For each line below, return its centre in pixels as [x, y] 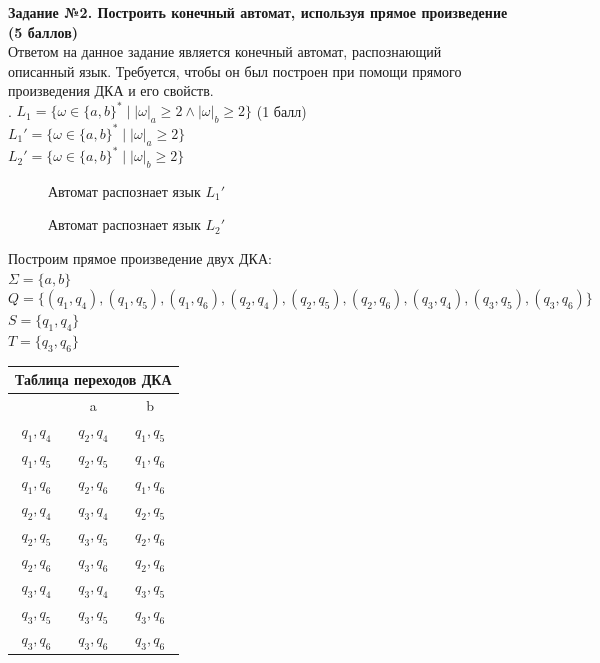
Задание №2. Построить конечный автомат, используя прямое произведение [258, 12]
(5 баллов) [43, 31]
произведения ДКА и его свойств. [111, 90]
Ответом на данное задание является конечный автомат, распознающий [225, 51]
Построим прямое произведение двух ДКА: [140, 258]
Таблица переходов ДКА [93, 379]
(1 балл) [281, 110]
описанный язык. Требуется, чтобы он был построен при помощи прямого [235, 70]
